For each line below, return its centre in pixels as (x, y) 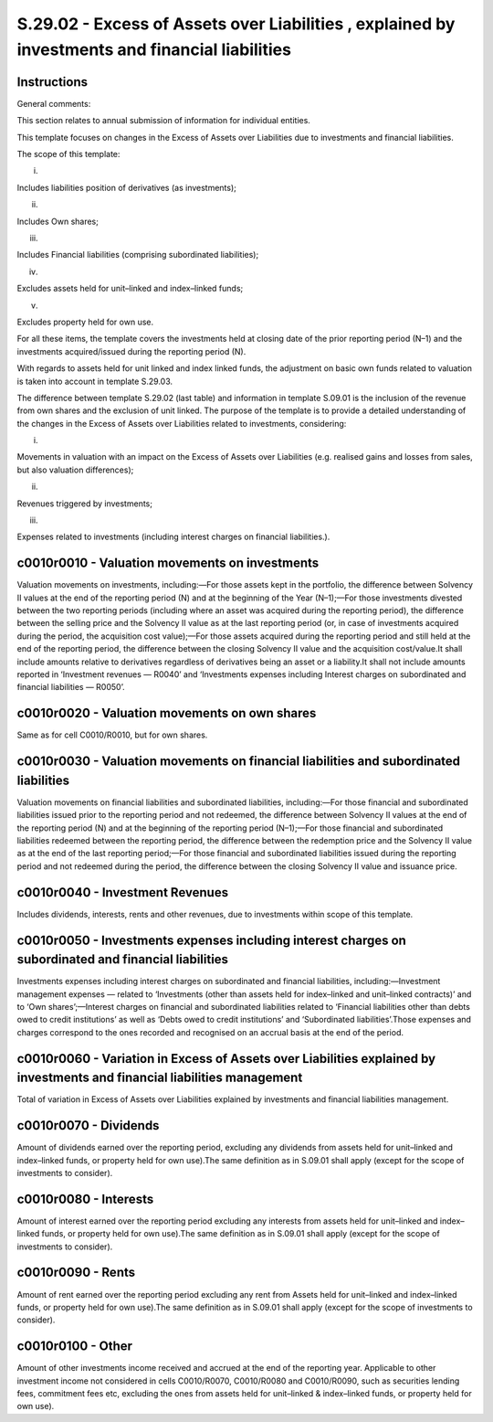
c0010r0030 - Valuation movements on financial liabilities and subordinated (239, 762)
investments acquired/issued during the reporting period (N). (131, 351)
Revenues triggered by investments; (84, 504)
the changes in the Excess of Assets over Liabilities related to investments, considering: (182, 423)
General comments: (54, 103)
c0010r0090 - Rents (76, 1273)
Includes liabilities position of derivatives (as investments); (127, 187)
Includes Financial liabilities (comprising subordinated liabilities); (138, 255)
